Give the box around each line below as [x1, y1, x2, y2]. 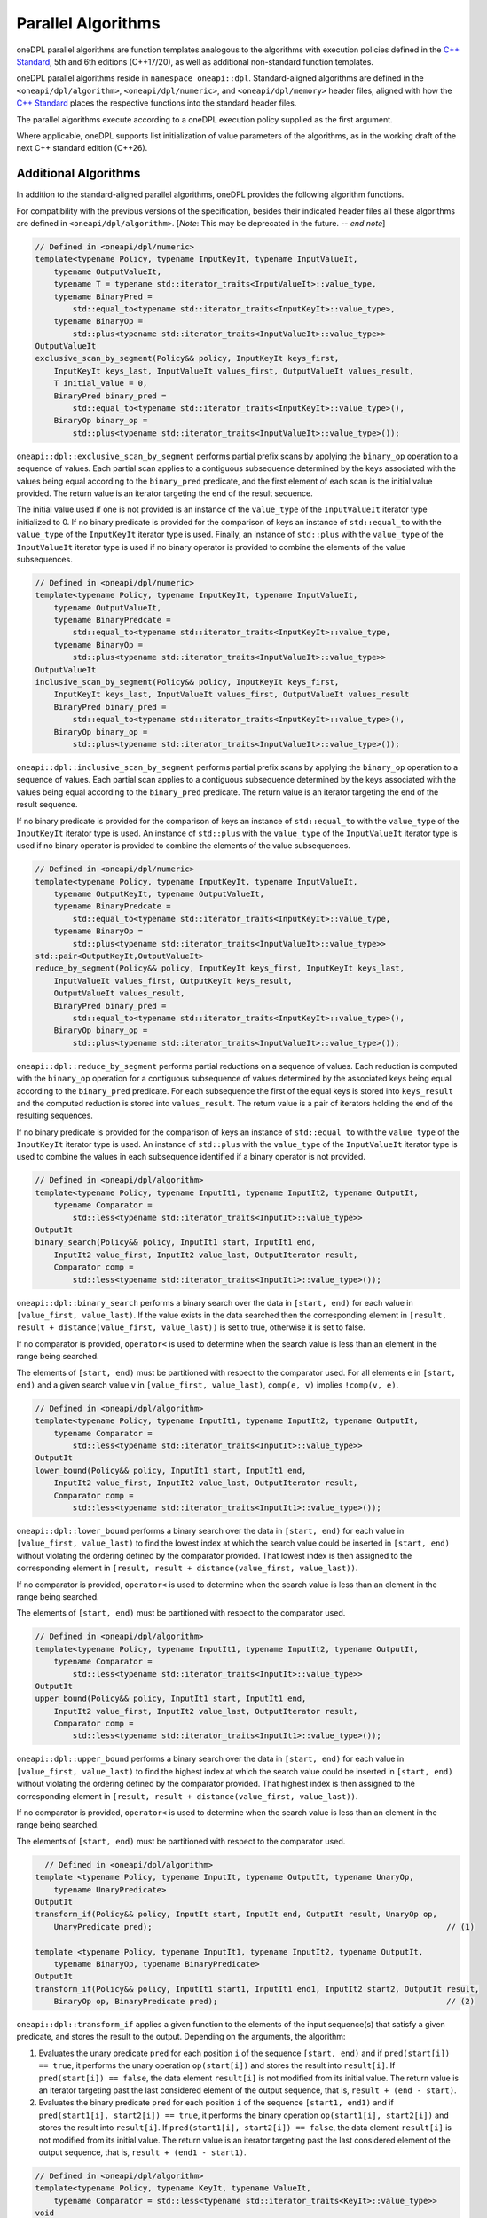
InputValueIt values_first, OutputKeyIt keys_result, [53, 976, 293, 986]
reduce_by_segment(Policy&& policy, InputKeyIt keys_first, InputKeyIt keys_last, [35, 963, 405, 973]
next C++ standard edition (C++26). [16, 143, 148, 153]
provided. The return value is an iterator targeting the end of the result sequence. [16, 488, 314, 499]
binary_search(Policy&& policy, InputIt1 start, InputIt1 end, [35, 1238, 317, 1247]
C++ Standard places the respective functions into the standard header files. [16, 98, 297, 108]
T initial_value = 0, [53, 378, 148, 389]
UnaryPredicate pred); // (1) [53, 1922, 475, 1931]
